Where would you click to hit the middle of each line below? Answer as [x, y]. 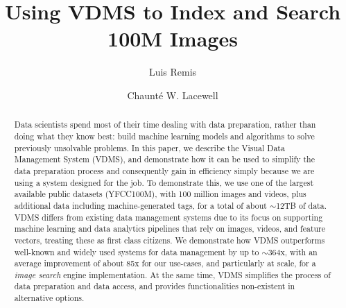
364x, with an [293, 251]
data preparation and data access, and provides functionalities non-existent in [155, 286]
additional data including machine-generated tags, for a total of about [140, 205]
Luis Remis [173, 72]
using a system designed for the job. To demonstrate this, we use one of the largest [164, 182]
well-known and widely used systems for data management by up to [137, 251]
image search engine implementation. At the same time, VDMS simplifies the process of [172, 274]
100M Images [173, 38]
